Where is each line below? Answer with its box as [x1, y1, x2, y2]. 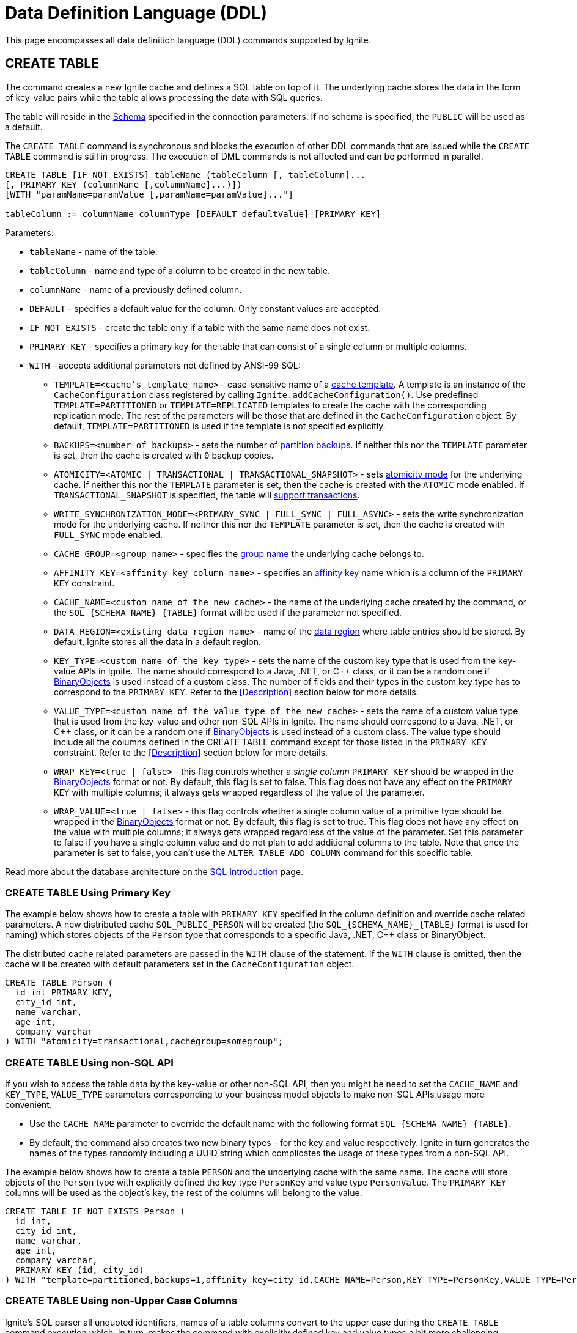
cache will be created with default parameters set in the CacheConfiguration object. [5, 959, 355, 970]
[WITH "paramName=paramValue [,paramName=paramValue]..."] [5, 189, 294, 199]
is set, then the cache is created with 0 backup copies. [54, 449, 274, 460]
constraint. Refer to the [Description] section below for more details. [54, 747, 328, 758]
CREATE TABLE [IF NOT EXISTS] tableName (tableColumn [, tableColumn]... [5, 169, 366, 180]
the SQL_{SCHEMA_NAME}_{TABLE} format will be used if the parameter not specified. [54, 607, 402, 618]
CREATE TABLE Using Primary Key [5, 886, 171, 899]
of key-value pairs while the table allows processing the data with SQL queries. [5, 92, 323, 103]
